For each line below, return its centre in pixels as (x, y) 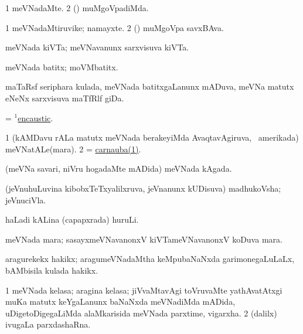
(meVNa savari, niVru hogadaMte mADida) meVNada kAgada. (119, 168)
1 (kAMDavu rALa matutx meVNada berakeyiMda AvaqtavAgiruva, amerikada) (152, 137)
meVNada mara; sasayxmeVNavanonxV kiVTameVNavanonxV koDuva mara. (144, 239)
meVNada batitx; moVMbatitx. (62, 67)
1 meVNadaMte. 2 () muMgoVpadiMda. (77, 8)
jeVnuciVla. (26, 200)
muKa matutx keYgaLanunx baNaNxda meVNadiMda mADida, (120, 301)
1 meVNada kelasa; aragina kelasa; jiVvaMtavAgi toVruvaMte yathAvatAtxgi (144, 290)
